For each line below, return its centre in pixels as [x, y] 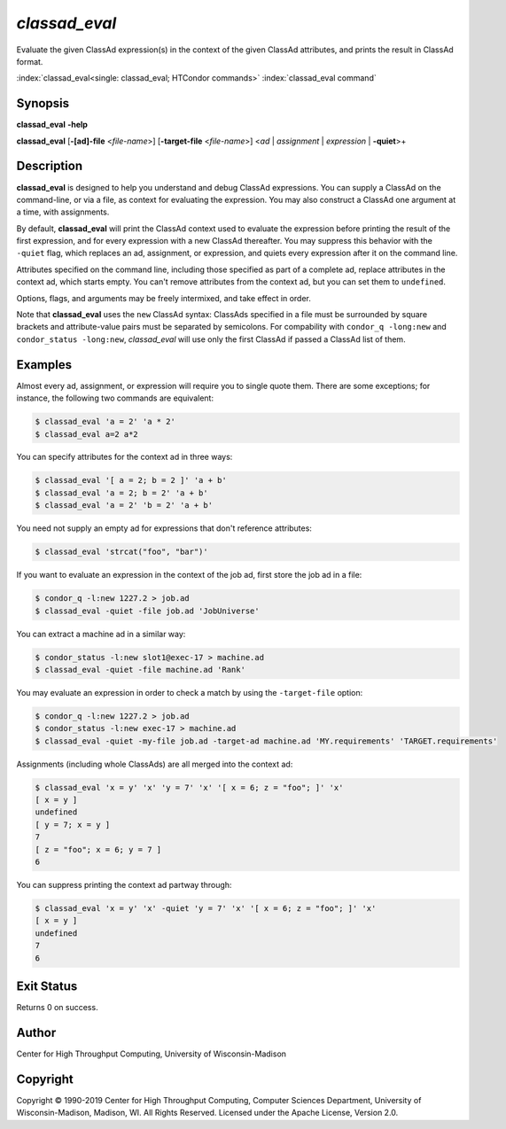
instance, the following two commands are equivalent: [115, 398]
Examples [44, 365]
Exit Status [47, 986]
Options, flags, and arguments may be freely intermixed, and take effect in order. [164, 298]
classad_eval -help [52, 125]
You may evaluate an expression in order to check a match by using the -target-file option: [190, 692]
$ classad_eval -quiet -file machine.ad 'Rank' [140, 670]
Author [36, 1032]
